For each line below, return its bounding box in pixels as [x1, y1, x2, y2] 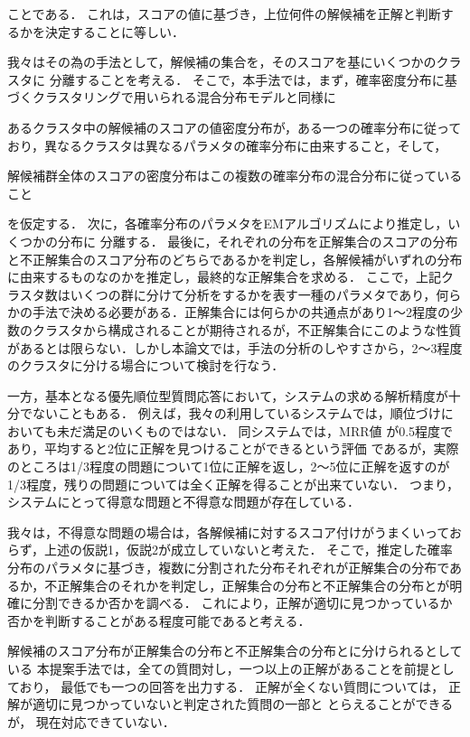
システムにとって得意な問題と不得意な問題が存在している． [7, 492, 361, 511]
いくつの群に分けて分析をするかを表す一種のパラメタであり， [70, 285, 437, 303]
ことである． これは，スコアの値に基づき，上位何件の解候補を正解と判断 [7, 5, 441, 23]
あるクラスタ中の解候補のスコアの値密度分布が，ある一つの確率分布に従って [7, 117, 462, 136]
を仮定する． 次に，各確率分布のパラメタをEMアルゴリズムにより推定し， [7, 214, 448, 233]
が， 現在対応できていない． [7, 712, 175, 731]
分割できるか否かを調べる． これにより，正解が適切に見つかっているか [32, 593, 453, 612]
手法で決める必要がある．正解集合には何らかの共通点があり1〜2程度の [32, 303, 450, 322]
